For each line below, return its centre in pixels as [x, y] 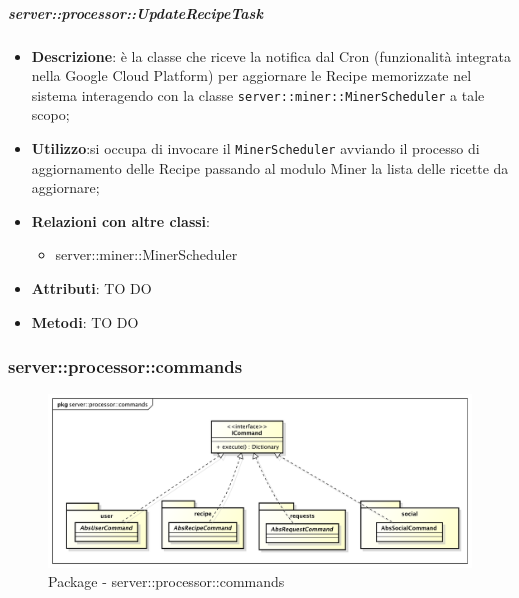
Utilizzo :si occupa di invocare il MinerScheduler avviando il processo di [255, 148]
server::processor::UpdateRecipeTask [135, 12]
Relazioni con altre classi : [120, 220]
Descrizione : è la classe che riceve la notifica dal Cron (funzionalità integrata [271, 55]
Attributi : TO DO [91, 288]
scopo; [50, 114]
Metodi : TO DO [85, 321]
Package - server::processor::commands [166, 581]
